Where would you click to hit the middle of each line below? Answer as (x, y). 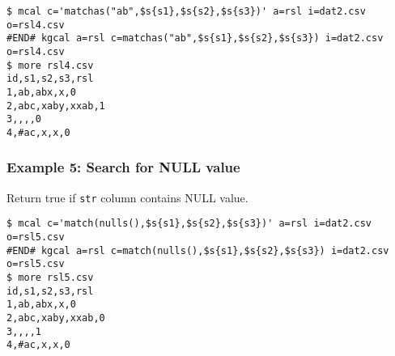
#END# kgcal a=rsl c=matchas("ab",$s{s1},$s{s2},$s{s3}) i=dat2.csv (195, 38)
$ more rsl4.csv (50, 65)
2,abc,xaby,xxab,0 (56, 318)
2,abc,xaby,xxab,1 (56, 106)
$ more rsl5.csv (50, 278)
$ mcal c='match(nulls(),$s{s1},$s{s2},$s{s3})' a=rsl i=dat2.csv (189, 224)
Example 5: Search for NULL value (123, 167)
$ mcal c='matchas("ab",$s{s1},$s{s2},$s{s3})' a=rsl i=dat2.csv (186, 11)
